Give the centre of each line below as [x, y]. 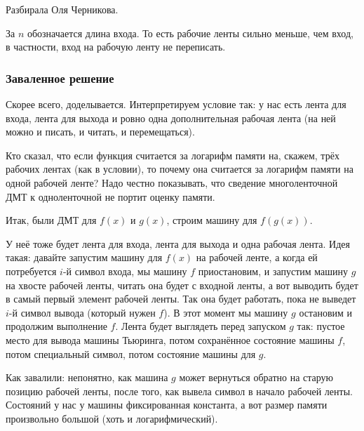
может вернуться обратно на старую [256, 377]
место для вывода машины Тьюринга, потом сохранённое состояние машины [170, 339]
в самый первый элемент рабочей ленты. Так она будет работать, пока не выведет [181, 299]
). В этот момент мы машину [226, 312]
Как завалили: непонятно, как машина [87, 377]
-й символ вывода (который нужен [82, 312]
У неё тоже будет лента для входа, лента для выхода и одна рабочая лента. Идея [178, 243]
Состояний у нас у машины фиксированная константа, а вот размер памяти [167, 405]
